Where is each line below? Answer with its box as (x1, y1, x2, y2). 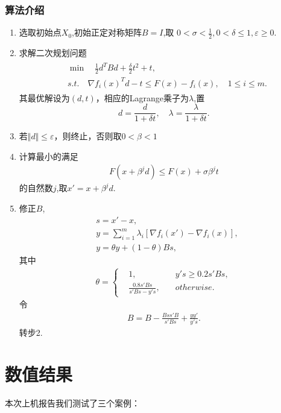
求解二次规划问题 (19, 46, 87, 59)
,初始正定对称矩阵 (72, 26, 142, 39)
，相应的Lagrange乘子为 (95, 91, 189, 104)
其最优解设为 (19, 91, 70, 104)
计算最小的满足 (19, 150, 78, 162)
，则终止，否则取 (54, 130, 122, 142)
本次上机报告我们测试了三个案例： (5, 397, 140, 409)
